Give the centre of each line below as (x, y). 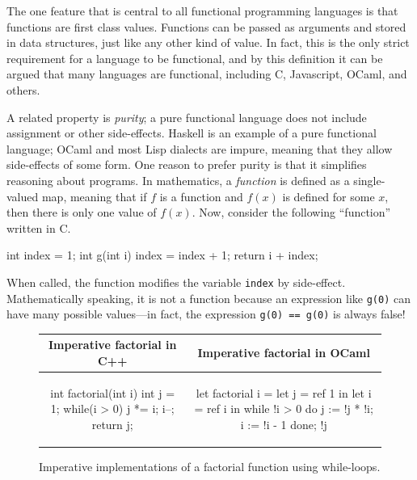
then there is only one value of (82, 212)
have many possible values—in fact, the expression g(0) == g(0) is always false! (206, 314)
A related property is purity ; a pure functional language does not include (187, 117)
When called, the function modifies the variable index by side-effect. (176, 282)
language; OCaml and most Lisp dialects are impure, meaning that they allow (200, 148)
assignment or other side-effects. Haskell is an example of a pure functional (192, 133)
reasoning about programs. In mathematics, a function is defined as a (178, 180)
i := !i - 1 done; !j (284, 424)
